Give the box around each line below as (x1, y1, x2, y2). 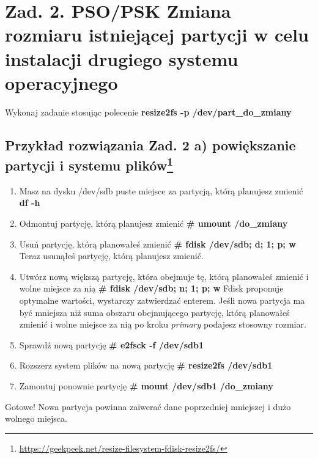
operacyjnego (5, 70, 118, 95)
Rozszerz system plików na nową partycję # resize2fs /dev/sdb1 (19, 359, 273, 372)
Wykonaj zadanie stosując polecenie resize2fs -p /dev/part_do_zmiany (5, 105, 292, 118)
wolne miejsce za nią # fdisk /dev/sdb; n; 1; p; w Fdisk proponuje (19, 282, 284, 295)
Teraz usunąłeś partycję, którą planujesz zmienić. (19, 249, 204, 262)
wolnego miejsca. (5, 412, 67, 425)
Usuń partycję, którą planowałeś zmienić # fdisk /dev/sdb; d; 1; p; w (19, 237, 296, 250)
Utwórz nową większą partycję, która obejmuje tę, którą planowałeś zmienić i (19, 270, 309, 282)
